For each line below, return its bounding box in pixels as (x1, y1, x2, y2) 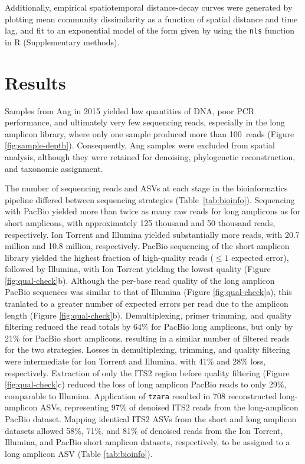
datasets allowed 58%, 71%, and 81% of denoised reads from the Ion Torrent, (5, 424, 283, 436)
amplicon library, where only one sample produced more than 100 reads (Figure (5, 127, 294, 140)
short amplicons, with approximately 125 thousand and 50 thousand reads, (5, 216, 276, 228)
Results (5, 70, 66, 94)
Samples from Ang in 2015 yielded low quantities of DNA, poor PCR (5, 104, 255, 117)
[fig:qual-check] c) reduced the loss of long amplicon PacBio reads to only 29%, (5, 378, 287, 390)
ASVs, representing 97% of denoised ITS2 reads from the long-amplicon (40, 401, 299, 413)
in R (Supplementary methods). (5, 35, 120, 48)
